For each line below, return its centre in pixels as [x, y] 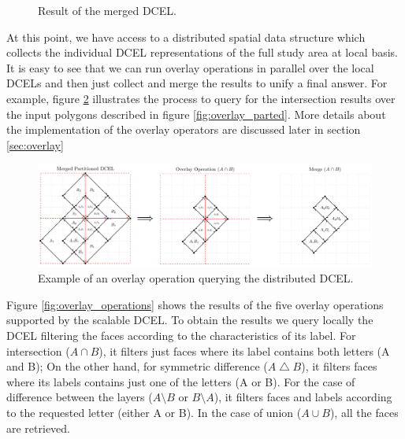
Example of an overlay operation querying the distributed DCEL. [196, 278]
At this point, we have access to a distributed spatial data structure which [186, 37]
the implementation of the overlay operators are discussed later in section [184, 129]
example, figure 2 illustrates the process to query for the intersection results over [201, 98]
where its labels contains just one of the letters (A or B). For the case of [181, 381]
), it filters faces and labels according [303, 397]
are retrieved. [39, 428]
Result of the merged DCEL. [107, 10]
